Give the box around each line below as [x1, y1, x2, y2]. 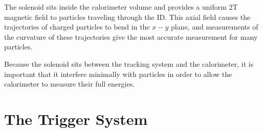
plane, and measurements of [170, 21, 258, 32]
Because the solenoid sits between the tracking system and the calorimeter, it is [4, 58, 254, 69]
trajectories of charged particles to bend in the [4, 21, 150, 32]
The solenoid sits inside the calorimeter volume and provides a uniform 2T [4, 2, 238, 12]
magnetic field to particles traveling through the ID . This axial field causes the [4, 11, 251, 22]
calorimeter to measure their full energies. [4, 78, 135, 89]
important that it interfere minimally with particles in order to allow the [4, 68, 232, 79]
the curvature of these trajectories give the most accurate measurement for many [4, 31, 258, 42]
